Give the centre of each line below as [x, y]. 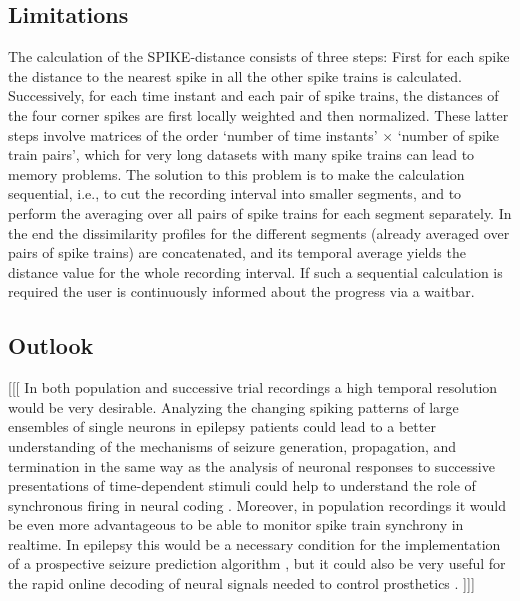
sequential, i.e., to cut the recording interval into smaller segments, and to [235, 193]
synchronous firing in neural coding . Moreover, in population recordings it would [257, 504]
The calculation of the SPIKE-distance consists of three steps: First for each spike [259, 56]
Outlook [51, 345]
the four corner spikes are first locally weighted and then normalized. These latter [258, 114]
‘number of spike [448, 134]
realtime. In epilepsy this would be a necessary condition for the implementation [254, 543]
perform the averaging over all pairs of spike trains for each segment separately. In [260, 212]
